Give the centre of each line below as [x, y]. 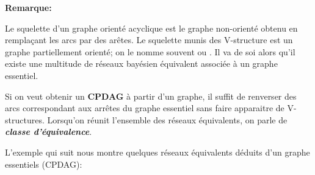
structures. [25, 119]
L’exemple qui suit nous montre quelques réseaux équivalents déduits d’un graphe [157, 152]
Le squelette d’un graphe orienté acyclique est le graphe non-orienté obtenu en [151, 28]
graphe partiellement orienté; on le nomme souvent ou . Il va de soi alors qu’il [150, 51]
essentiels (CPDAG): [44, 164]
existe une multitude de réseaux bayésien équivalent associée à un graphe [141, 63]
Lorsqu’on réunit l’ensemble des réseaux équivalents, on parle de [167, 119]
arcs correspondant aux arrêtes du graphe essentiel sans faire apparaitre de [145, 108]
